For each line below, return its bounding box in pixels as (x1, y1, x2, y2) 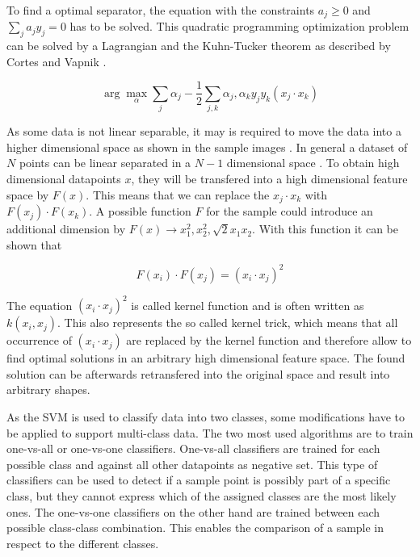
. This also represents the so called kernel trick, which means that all (57, 314, 398, 331)
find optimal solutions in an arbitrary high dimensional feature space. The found (6, 350, 405, 366)
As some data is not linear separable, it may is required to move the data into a (6, 123, 401, 140)
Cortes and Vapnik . (6, 52, 107, 69)
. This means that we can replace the (86, 186, 270, 203)
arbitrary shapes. (6, 381, 90, 398)
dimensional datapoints (6, 170, 121, 187)
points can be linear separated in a (19, 154, 191, 171)
